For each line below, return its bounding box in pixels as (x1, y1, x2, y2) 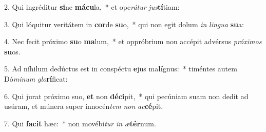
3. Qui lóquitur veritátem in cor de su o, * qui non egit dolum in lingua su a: (4, 18, 244, 29)
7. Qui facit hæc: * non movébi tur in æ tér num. (4, 118, 156, 128)
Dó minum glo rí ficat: (4, 73, 68, 84)
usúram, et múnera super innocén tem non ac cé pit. (4, 101, 163, 111)
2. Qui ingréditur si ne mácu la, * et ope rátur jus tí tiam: (4, 2, 180, 12)
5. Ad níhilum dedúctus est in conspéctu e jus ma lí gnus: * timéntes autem (4, 63, 237, 74)
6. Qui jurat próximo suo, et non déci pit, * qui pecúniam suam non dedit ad (4, 90, 249, 101)
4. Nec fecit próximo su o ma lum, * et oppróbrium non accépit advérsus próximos (4, 36, 262, 47)
